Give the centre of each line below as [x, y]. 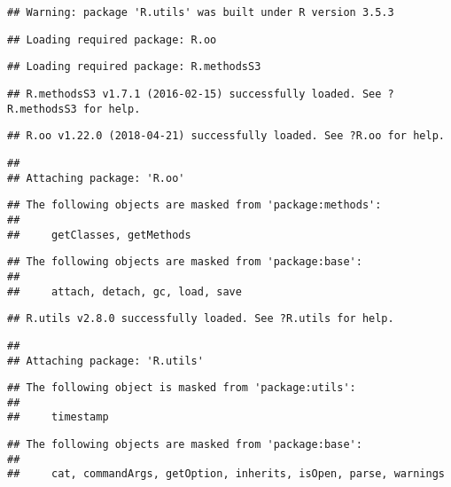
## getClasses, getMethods [99, 235]
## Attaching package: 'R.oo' [96, 178]
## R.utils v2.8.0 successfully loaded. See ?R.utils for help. [201, 319]
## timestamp [58, 417]
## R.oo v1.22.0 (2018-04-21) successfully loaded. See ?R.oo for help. [226, 136]
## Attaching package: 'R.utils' [105, 361]
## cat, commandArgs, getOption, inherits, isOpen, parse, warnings [226, 474]
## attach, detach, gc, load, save [124, 291]
